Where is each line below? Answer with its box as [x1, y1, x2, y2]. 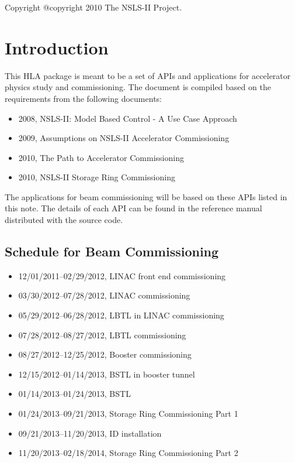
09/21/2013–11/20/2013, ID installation [18, 427, 162, 439]
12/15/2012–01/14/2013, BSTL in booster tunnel [18, 368, 195, 380]
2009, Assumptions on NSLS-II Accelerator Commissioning [18, 132, 230, 144]
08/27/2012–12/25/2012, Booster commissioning [18, 348, 192, 361]
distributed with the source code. [5, 214, 123, 226]
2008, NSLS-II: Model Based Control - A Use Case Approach [18, 112, 237, 124]
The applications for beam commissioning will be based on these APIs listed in [5, 190, 287, 203]
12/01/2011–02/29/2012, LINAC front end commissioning [18, 269, 226, 282]
